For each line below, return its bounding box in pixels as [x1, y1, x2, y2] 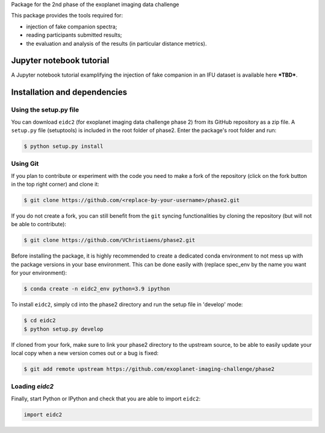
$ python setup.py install [23, 143, 104, 150]
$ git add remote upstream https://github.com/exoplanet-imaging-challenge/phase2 [23, 365, 275, 372]
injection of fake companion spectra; [26, 23, 117, 30]
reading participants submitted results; [26, 31, 123, 39]
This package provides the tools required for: [11, 12, 123, 19]
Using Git [11, 160, 39, 168]
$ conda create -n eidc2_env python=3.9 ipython [23, 285, 170, 292]
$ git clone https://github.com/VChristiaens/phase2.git [23, 237, 196, 244]
